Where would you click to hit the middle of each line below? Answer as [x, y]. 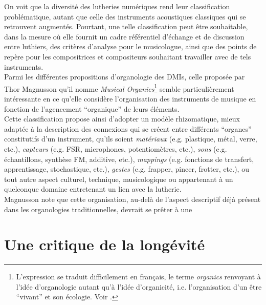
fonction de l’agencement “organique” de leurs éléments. [92, 108]
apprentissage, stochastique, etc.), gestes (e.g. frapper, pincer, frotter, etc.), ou [127, 169]
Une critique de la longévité [105, 244]
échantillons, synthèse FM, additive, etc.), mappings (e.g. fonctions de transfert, [129, 159]
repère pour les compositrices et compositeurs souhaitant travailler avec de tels [128, 56]
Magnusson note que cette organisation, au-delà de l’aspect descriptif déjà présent [132, 199]
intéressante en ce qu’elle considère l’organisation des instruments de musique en [130, 98]
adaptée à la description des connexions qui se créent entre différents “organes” [128, 128]
